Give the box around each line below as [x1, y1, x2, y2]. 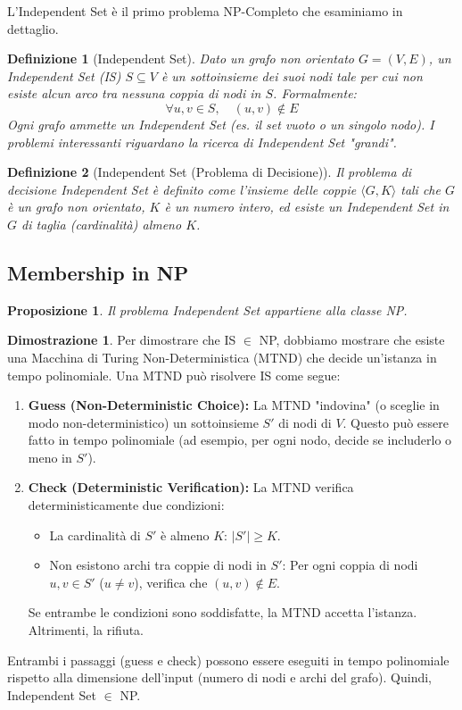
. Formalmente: [273, 84, 357, 103]
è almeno [161, 525, 210, 544]
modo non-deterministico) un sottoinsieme [28, 413, 259, 431]
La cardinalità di [49, 525, 141, 544]
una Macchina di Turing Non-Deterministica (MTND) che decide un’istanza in [7, 347, 437, 366]
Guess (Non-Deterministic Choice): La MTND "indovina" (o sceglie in [28, 396, 440, 414]
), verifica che [134, 572, 208, 591]
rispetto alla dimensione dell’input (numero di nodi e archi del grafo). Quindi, [7, 668, 432, 687]
